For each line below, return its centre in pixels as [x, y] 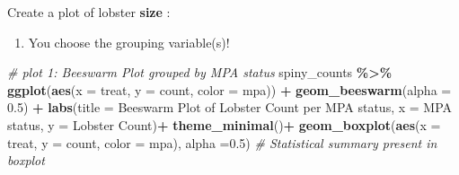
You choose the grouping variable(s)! [129, 42]
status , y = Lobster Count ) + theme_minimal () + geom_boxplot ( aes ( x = [224, 124]
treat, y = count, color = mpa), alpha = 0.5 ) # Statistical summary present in [222, 142]
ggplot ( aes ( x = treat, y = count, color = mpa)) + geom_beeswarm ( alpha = [229, 89]
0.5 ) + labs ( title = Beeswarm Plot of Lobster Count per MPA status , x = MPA [230, 107]
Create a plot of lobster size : [89, 12]
